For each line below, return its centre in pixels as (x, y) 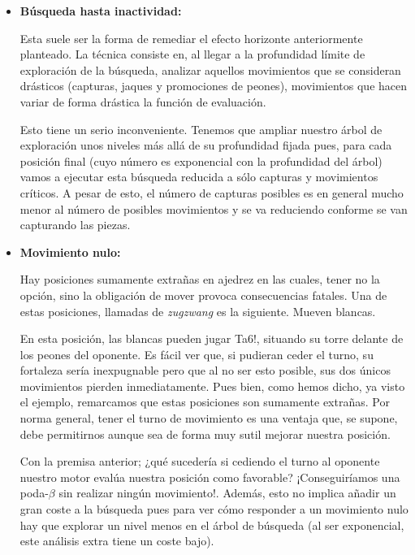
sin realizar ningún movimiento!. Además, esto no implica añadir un (227, 493)
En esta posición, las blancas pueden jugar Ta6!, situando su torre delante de (212, 338)
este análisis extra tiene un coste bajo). (117, 541)
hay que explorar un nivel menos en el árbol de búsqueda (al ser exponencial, (212, 525)
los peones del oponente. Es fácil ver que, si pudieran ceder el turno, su (197, 354)
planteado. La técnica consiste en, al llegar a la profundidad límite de (192, 54)
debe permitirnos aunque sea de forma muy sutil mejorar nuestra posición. (205, 434)
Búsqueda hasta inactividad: (101, 11)
